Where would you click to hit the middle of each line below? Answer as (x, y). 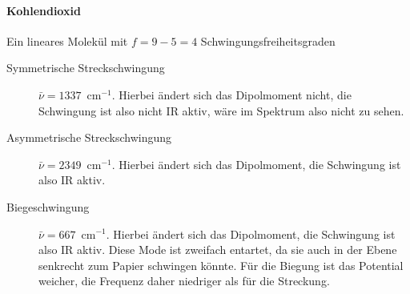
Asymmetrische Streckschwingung (89, 137)
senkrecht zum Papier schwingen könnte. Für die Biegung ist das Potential (221, 265)
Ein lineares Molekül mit (67, 40)
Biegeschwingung (48, 206)
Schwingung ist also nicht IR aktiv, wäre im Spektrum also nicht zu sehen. (221, 110)
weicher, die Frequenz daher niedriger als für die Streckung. (184, 281)
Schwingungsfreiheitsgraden (268, 40)
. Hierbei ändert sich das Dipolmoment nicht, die (231, 94)
